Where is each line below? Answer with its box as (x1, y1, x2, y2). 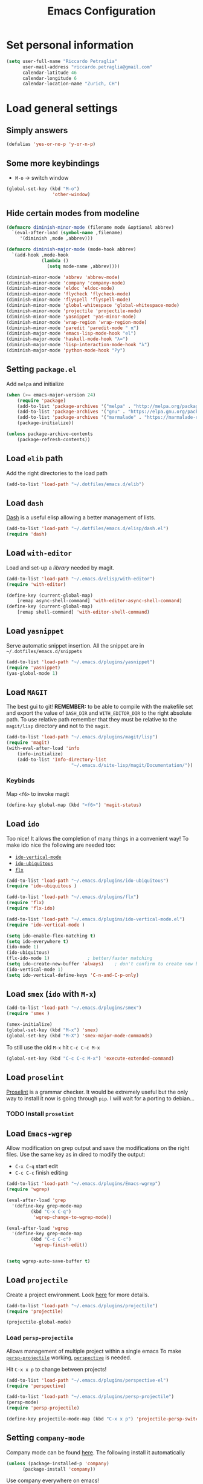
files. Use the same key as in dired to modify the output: (6, 1151, 146, 1158)
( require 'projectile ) (6, 1308, 63, 1315)
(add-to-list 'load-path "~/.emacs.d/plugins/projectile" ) (6, 1302, 158, 1308)
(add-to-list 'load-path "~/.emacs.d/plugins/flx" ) (6, 894, 139, 900)
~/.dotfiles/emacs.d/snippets (6, 648, 83, 654)
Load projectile (6, 1275, 68, 1285)
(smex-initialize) (6, 1022, 53, 1028)
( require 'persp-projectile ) (6, 1405, 80, 1411)
